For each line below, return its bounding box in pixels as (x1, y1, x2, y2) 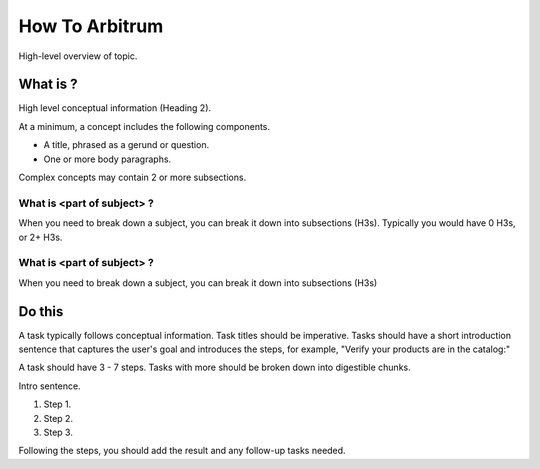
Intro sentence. (18, 380, 81, 392)
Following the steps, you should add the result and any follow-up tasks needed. (18, 445, 346, 457)
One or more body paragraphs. (43, 153, 172, 165)
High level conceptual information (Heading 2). (18, 102, 212, 114)
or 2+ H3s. (18, 231, 63, 243)
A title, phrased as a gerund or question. (43, 139, 210, 151)
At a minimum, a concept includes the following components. (18, 120, 270, 132)
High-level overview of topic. (18, 50, 138, 62)
